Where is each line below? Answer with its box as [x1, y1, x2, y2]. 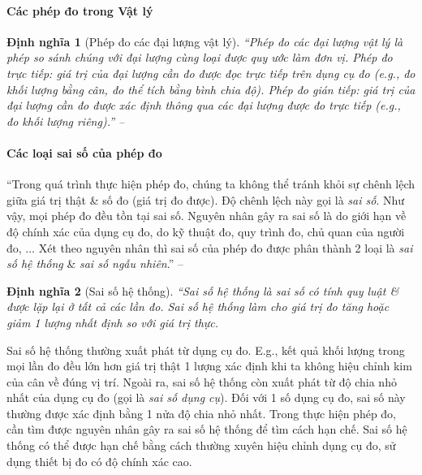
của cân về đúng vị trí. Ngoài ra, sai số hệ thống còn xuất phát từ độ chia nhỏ [6, 373, 397, 390]
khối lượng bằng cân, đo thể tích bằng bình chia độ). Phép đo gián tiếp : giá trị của [6, 80, 416, 97]
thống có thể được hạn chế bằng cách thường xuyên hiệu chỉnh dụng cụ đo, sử [6, 437, 396, 454]
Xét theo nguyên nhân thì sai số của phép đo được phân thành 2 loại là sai [38, 239, 413, 256]
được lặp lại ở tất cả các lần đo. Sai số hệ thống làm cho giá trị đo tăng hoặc [6, 298, 390, 315]
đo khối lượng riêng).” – [6, 112, 125, 129]
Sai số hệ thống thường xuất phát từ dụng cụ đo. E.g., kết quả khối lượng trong [6, 341, 405, 358]
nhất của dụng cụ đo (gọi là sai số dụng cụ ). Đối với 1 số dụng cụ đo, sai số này [6, 389, 406, 406]
